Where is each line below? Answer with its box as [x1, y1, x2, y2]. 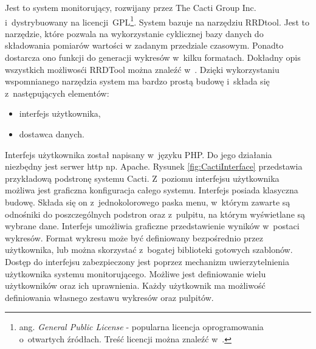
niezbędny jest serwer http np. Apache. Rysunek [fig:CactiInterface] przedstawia [5, 160, 303, 173]
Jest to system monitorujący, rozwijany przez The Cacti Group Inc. [5, 1, 256, 13]
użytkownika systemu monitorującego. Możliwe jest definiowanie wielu [5, 267, 266, 280]
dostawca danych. [19, 128, 84, 140]
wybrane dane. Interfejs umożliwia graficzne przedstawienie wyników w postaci [5, 219, 300, 232]
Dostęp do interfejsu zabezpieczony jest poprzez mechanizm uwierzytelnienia [5, 255, 289, 268]
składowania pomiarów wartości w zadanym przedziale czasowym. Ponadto [5, 39, 284, 52]
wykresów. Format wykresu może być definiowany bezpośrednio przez [5, 231, 263, 244]
